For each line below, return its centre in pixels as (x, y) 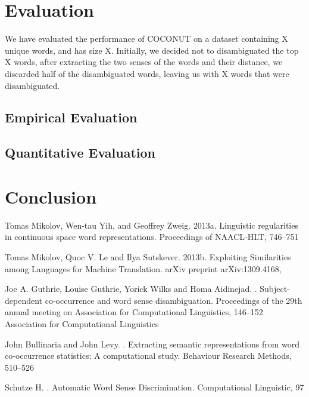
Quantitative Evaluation (80, 153)
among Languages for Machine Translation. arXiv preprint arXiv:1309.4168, (143, 268)
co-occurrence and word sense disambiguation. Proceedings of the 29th (174, 300)
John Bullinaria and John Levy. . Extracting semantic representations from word (152, 344)
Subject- (275, 289)
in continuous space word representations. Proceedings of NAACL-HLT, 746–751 (152, 237)
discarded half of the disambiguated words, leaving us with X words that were (147, 73)
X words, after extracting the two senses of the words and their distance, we (144, 62)
